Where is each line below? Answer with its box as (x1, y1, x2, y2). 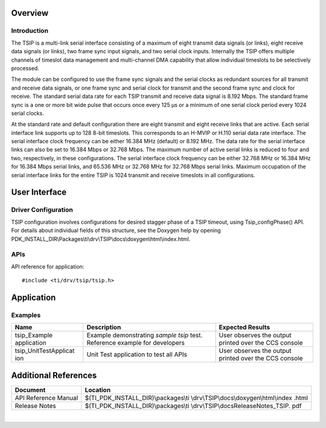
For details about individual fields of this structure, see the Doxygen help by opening (11, 227, 221, 234)
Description (86, 323, 121, 332)
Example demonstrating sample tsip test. (86, 331, 203, 340)
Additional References (11, 370, 97, 380)
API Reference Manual (14, 394, 78, 402)
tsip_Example (14, 331, 53, 340)
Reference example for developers (86, 339, 185, 347)
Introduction (11, 27, 48, 35)
